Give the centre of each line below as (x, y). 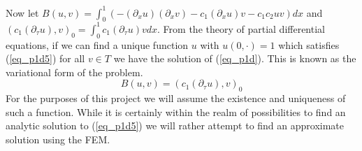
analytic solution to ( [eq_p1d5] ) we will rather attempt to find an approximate (175, 125)
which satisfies (309, 44)
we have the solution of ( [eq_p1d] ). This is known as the (235, 58)
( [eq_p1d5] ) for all (45, 58)
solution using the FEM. (58, 139)
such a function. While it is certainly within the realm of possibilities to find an (176, 112)
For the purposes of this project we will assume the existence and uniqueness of (176, 98)
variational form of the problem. (74, 72)
